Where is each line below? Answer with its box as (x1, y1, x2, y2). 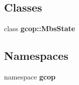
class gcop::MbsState (4, 23, 75, 34)
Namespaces (4, 48, 68, 63)
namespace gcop (4, 71, 56, 81)
